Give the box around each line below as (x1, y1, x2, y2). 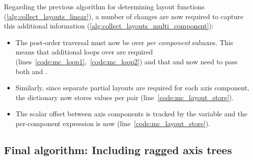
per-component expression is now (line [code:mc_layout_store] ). (15, 118, 210, 128)
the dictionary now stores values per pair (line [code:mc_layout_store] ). (15, 92, 234, 102)
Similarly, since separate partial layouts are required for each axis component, (15, 82, 250, 93)
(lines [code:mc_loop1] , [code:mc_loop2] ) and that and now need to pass (15, 56, 238, 66)
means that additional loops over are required (15, 47, 153, 57)
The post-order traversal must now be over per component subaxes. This (15, 37, 233, 47)
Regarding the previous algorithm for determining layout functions (4, 1, 205, 11)
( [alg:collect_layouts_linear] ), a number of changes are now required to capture (4, 11, 244, 21)
